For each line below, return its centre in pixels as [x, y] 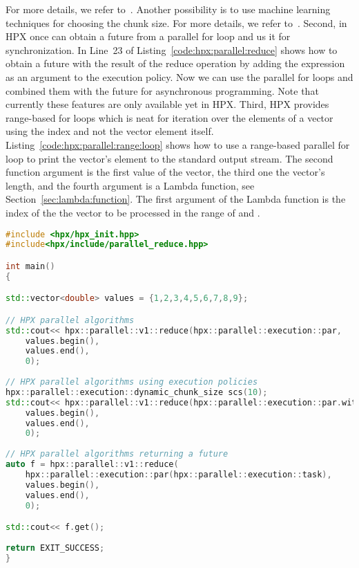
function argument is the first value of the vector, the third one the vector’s [165, 172]
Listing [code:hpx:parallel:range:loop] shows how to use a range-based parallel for [178, 144]
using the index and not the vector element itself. [110, 131]
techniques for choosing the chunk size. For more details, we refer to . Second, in [176, 22]
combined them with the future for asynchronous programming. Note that [162, 90]
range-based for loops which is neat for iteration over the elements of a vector [169, 117]
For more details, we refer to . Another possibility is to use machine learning [168, 9]
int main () [30, 266]
